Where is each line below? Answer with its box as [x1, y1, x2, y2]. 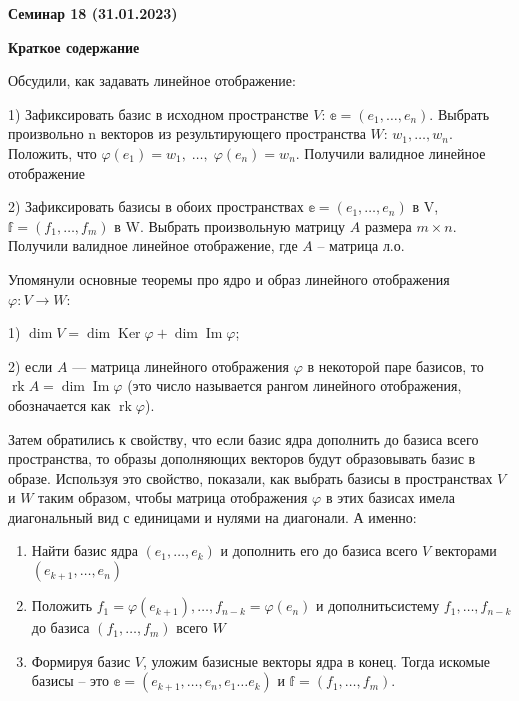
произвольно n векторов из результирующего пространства [8, 123, 366, 144]
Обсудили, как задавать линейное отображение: [8, 70, 296, 91]
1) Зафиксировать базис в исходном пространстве [8, 103, 309, 124]
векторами [434, 540, 497, 561]
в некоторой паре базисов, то [307, 355, 484, 376]
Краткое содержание [8, 36, 140, 57]
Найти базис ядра [31, 540, 138, 561]
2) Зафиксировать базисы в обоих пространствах [8, 196, 304, 217]
